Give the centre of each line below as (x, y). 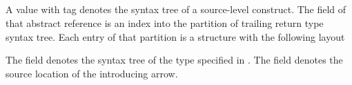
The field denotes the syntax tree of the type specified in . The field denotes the (174, 60)
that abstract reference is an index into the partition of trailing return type (165, 22)
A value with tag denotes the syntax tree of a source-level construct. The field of (176, 9)
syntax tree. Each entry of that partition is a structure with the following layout (175, 36)
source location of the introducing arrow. (92, 73)
